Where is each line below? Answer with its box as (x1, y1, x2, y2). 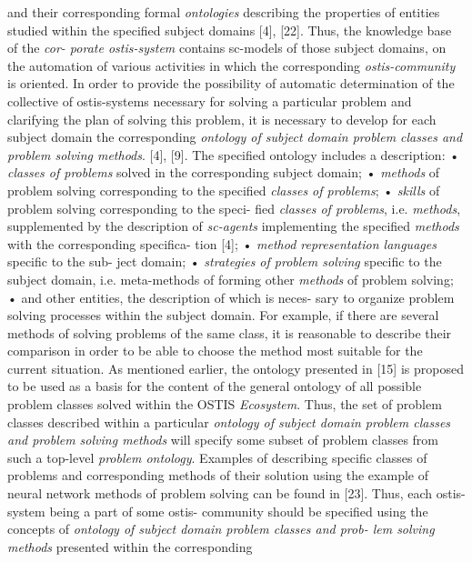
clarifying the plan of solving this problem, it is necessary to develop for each (7, 109, 437, 128)
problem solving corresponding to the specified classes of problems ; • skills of (7, 180, 440, 199)
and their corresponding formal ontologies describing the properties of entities (7, 3, 440, 21)
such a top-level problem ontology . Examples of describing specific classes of (7, 447, 427, 467)
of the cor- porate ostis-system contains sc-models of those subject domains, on (7, 38, 447, 57)
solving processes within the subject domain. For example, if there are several (7, 306, 439, 325)
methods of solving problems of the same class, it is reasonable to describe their (7, 323, 452, 342)
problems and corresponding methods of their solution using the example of (7, 466, 428, 485)
